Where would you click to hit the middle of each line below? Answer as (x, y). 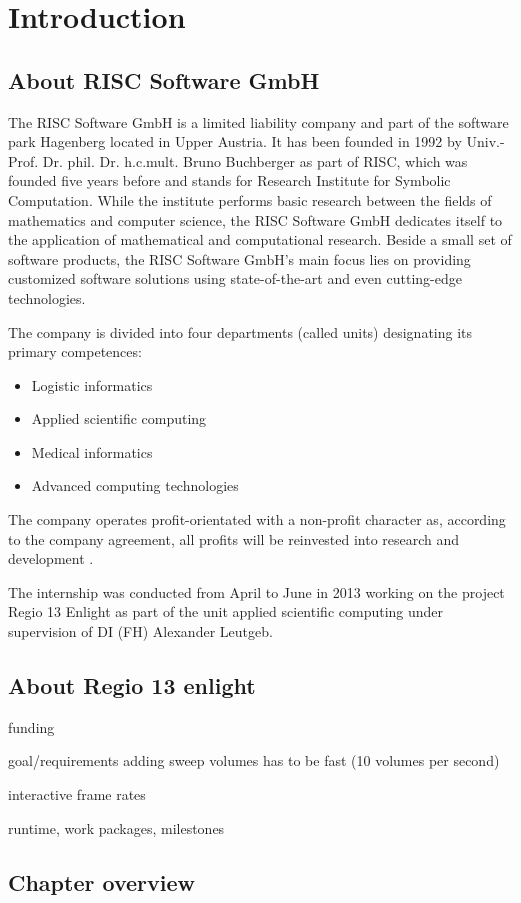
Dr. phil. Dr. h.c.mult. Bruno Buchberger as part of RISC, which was (255, 160)
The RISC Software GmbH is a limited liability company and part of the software (258, 121)
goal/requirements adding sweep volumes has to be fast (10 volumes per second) (254, 760)
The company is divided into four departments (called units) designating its (240, 331)
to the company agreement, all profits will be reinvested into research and (234, 538)
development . (51, 558)
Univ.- (485, 141)
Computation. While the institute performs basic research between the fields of (250, 199)
